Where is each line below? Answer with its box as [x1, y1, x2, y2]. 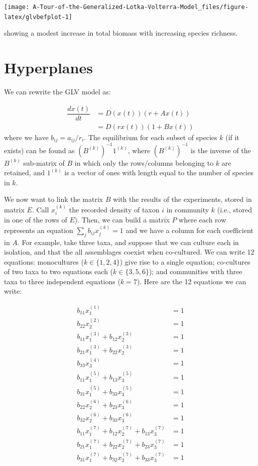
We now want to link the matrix [4, 194, 103, 204]
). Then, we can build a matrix [74, 214, 170, 225]
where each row [179, 214, 226, 225]
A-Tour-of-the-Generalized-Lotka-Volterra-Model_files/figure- [33, 4, 248, 11]
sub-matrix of [23, 157, 65, 168]
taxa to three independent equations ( [4, 276, 120, 286]
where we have [4, 132, 49, 142]
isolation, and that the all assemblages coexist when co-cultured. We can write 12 [4, 247, 254, 257]
